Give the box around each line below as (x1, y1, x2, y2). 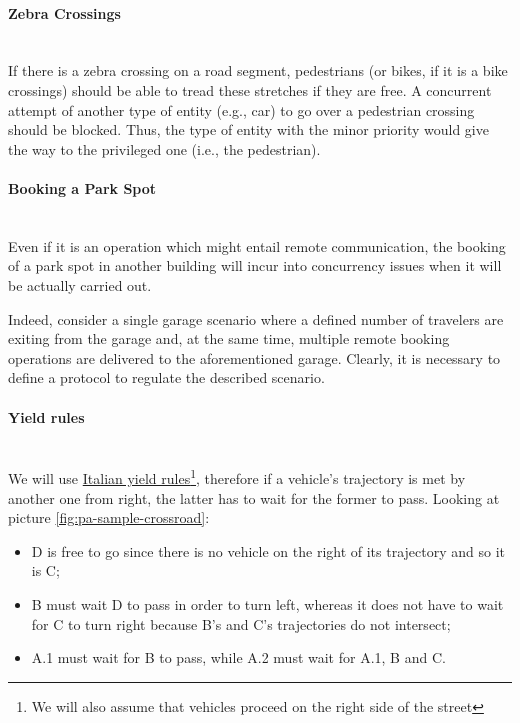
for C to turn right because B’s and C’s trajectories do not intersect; (31, 613, 451, 634)
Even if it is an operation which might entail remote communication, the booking (8, 235, 506, 256)
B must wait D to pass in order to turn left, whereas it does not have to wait (31, 593, 504, 614)
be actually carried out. (8, 274, 152, 295)
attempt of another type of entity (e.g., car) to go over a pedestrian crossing (8, 99, 475, 120)
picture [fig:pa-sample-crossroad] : (8, 507, 210, 528)
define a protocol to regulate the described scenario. (8, 367, 325, 388)
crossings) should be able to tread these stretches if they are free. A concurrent (8, 79, 492, 100)
